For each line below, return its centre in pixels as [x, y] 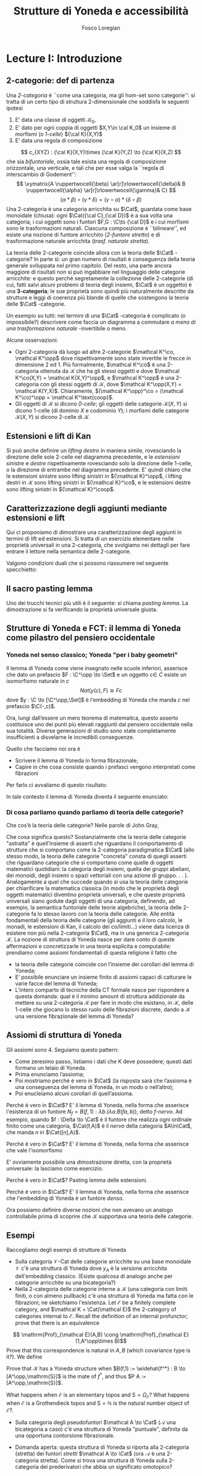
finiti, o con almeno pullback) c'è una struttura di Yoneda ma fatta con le [104, 1296]
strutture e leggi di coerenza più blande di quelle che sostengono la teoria [98, 297]
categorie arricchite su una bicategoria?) [65, 1283]
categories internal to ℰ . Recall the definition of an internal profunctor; [101, 1316]
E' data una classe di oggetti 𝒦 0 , [55, 120]
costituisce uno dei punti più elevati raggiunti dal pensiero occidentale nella [99, 724]
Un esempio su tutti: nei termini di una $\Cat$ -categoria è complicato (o [96, 315]
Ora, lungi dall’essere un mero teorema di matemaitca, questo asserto [92, 718]
